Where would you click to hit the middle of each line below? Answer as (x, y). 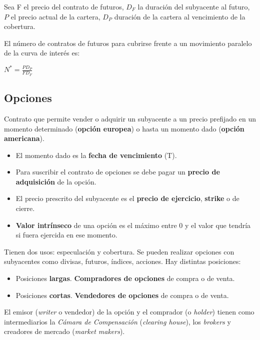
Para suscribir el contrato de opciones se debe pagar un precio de (118, 172)
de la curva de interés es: (42, 53)
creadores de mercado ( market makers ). (64, 331)
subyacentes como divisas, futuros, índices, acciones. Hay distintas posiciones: (122, 261)
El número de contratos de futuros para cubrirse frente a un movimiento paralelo (128, 43)
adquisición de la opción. (56, 181)
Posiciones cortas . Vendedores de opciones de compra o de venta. (122, 295)
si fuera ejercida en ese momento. (66, 235)
